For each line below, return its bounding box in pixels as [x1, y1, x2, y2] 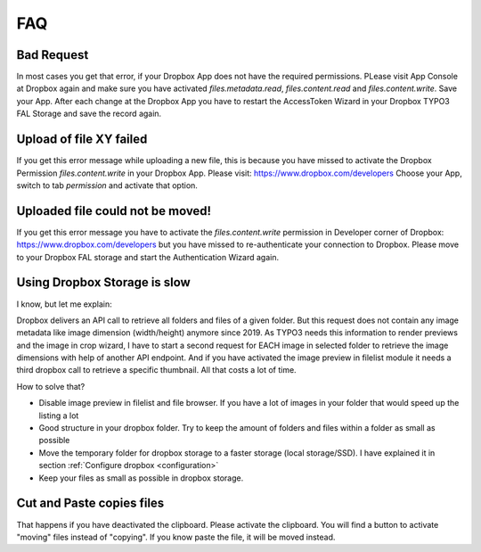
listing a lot [38, 410, 79, 421]
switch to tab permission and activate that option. [16, 179, 198, 191]
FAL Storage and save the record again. [16, 108, 162, 119]
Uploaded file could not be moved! [16, 203, 212, 218]
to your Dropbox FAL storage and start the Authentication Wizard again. [16, 251, 280, 262]
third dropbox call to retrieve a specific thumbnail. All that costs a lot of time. [16, 365, 298, 375]
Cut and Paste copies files [16, 496, 165, 511]
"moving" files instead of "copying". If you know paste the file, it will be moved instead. [16, 531, 336, 542]
